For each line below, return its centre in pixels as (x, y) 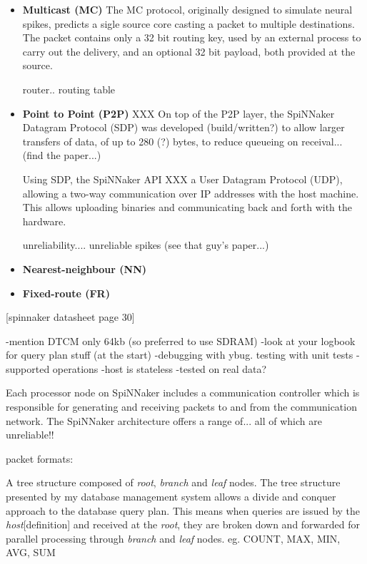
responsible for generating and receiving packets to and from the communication (181, 407)
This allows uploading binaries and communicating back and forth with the (187, 207)
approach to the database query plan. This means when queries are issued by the (183, 510)
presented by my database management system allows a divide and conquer (171, 497)
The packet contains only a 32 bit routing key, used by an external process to (192, 37)
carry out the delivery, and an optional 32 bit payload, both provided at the (189, 51)
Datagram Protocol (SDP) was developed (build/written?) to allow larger (183, 127)
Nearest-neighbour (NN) (85, 268)
